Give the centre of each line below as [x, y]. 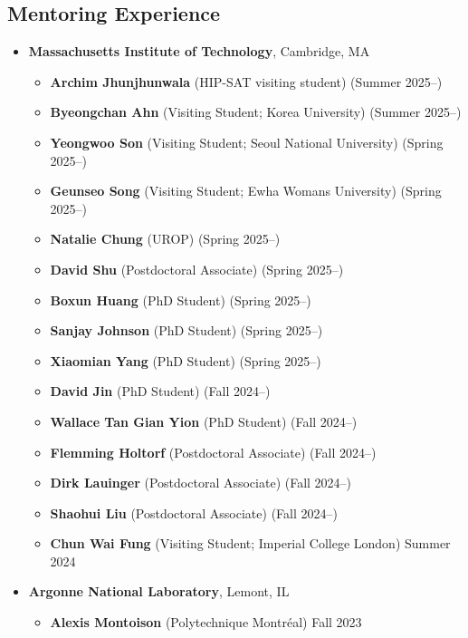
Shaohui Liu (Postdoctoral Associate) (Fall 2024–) [194, 512]
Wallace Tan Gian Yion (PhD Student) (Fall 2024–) [204, 421]
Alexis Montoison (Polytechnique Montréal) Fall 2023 [206, 622]
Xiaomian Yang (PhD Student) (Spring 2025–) [186, 360]
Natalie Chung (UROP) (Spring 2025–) [165, 239]
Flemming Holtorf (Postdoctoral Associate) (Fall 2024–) [213, 452]
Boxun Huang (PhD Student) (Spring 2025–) [181, 300]
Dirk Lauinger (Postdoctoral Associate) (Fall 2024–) [201, 483]
